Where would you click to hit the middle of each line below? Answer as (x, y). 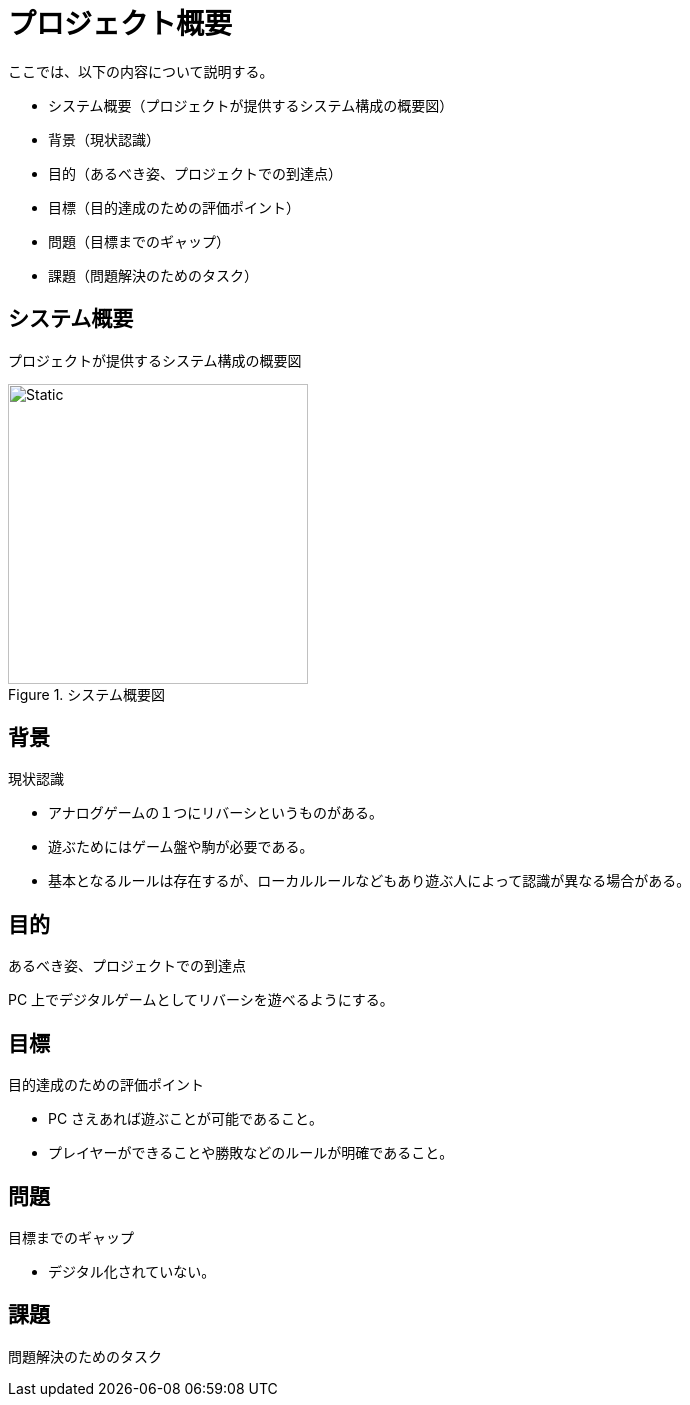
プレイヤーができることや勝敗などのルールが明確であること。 (251, 1153)
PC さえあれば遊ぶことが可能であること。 (185, 1119)
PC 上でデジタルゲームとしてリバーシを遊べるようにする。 (201, 1000)
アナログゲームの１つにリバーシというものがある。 (216, 813)
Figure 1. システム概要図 (86, 694)
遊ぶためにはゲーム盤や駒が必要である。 (181, 847)
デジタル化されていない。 (132, 1271)
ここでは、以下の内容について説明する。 (141, 71)
